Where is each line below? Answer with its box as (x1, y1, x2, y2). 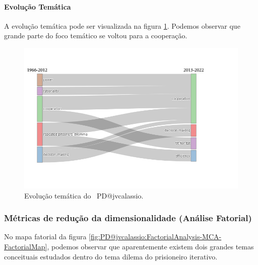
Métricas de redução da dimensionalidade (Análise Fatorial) (4, 212, 252, 224)
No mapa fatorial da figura (4, 231, 87, 242)
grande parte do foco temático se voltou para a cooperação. (4, 30, 187, 41)
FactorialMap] (4, 241, 47, 252)
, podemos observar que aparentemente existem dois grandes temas (47, 241, 254, 252)
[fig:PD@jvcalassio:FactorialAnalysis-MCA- (89, 231, 222, 242)
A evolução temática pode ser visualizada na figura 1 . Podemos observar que (4, 20, 240, 31)
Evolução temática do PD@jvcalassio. (24, 190, 144, 201)
